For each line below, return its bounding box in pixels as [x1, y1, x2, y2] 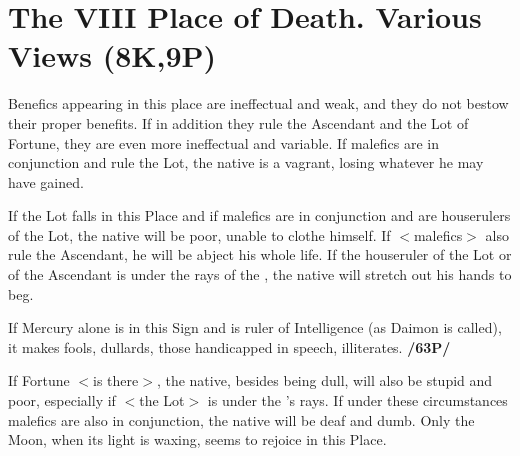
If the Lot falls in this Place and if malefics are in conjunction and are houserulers [8, 205, 511, 226]
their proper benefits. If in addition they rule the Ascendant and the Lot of [8, 112, 469, 133]
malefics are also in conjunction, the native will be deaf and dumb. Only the [8, 409, 475, 430]
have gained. [8, 171, 84, 192]
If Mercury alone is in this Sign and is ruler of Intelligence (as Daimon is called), [8, 317, 502, 338]
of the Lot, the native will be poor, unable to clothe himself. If [8, 224, 391, 245]
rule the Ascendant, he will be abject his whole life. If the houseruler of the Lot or [8, 244, 512, 265]
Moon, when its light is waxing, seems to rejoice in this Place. [8, 429, 387, 450]
